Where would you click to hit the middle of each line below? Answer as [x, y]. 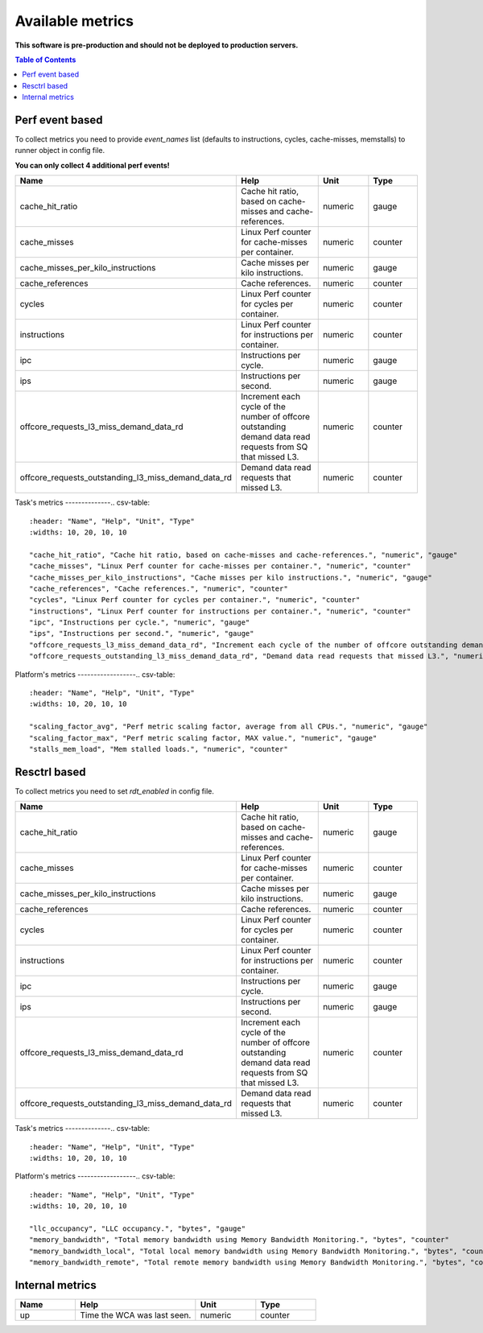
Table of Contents [45, 60]
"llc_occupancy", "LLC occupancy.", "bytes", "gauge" [137, 1229]
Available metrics [74, 21]
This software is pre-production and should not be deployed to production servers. [157, 45]
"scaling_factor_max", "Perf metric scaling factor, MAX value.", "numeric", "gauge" [203, 738]
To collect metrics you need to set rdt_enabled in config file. [115, 791]
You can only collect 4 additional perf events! [92, 165]
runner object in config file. [60, 151]
